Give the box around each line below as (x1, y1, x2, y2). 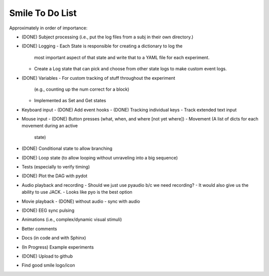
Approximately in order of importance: (9, 25, 88, 31)
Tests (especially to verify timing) (21, 164, 90, 170)
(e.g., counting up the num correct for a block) (34, 86, 130, 92)
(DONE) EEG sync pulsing (21, 207, 75, 213)
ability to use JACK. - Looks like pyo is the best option (21, 189, 133, 195)
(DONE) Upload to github (21, 253, 73, 259)
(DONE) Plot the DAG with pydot (21, 173, 88, 179)
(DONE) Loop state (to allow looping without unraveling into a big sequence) (21, 154, 178, 160)
